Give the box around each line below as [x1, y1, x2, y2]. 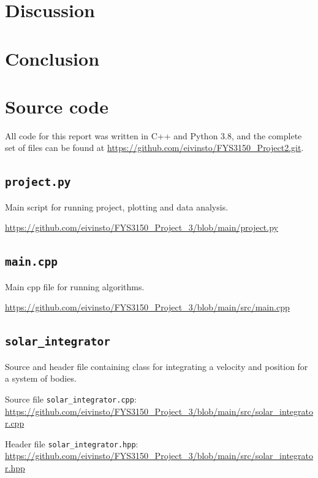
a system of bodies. [5, 372, 77, 385]
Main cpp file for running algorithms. [5, 280, 145, 293]
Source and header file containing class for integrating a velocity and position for [5, 360, 308, 372]
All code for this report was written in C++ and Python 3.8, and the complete [5, 129, 302, 142]
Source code [5, 93, 108, 118]
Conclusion [5, 45, 100, 71]
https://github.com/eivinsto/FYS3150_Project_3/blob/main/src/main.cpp [5, 301, 290, 314]
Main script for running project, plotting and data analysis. [5, 200, 229, 213]
